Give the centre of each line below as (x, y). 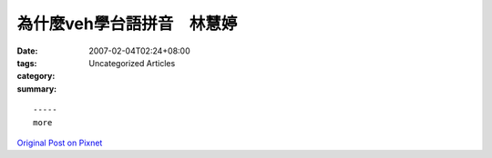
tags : (27, 63)
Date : (27, 51)
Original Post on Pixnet (60, 143)
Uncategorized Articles (132, 63)
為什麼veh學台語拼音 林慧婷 (127, 24)
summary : (37, 89)
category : (36, 76)
